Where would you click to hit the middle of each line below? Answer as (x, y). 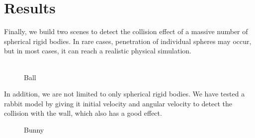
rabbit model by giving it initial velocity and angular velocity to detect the (118, 103)
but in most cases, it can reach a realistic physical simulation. (98, 51)
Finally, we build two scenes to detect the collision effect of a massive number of (126, 31)
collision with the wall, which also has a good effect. (83, 113)
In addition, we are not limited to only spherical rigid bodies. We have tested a (125, 94)
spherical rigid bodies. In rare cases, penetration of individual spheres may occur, (128, 41)
